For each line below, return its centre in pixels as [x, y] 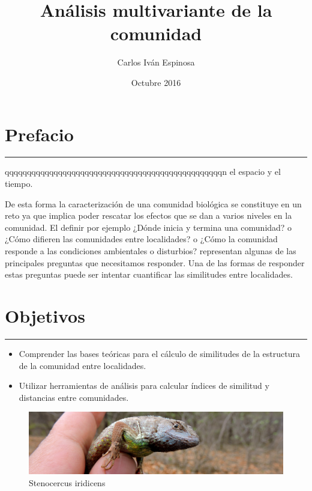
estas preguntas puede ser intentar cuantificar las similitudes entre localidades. [149, 274]
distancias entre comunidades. [74, 397]
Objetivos [45, 315]
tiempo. [19, 184]
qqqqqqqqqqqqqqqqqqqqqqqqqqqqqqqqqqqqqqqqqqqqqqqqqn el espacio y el [143, 172]
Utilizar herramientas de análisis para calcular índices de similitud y [144, 386]
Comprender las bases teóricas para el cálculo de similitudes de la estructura [159, 353]
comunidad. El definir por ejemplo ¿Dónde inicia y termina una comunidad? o [148, 227]
